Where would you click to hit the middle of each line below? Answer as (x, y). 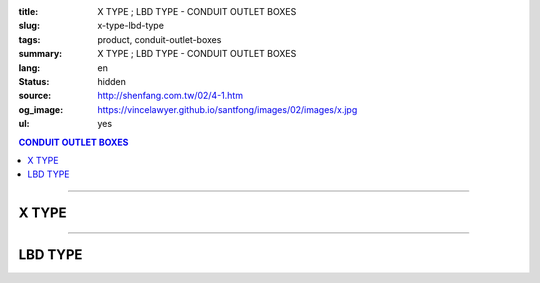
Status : (34, 81)
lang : (29, 67)
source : (35, 96)
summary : (40, 54)
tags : (29, 39)
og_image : (41, 109)
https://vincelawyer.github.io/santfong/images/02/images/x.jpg (227, 109)
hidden (112, 81)
